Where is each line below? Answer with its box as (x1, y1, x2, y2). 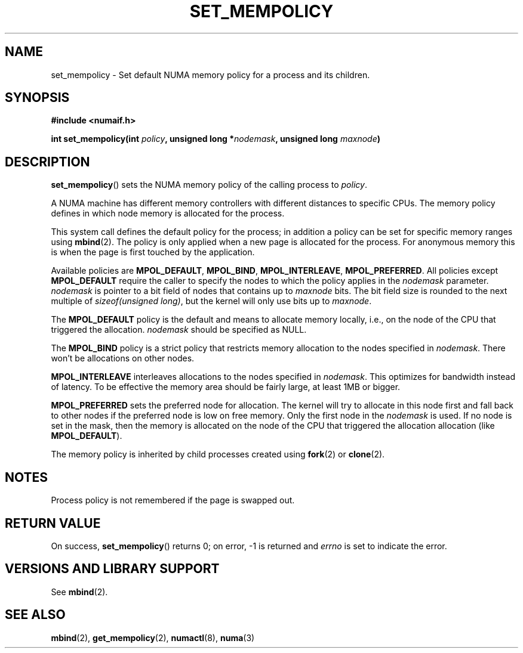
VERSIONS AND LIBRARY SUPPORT (5, 561, 220, 577)
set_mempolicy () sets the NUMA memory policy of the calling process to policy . (51, 180, 367, 190)
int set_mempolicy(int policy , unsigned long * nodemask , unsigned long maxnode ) (51, 134, 381, 144)
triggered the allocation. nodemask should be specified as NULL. (51, 324, 307, 335)
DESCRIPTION (5, 154, 90, 169)
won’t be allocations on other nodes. (51, 353, 195, 364)
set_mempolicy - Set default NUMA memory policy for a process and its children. (51, 69, 370, 80)
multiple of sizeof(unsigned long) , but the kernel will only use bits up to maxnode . (51, 296, 372, 307)
